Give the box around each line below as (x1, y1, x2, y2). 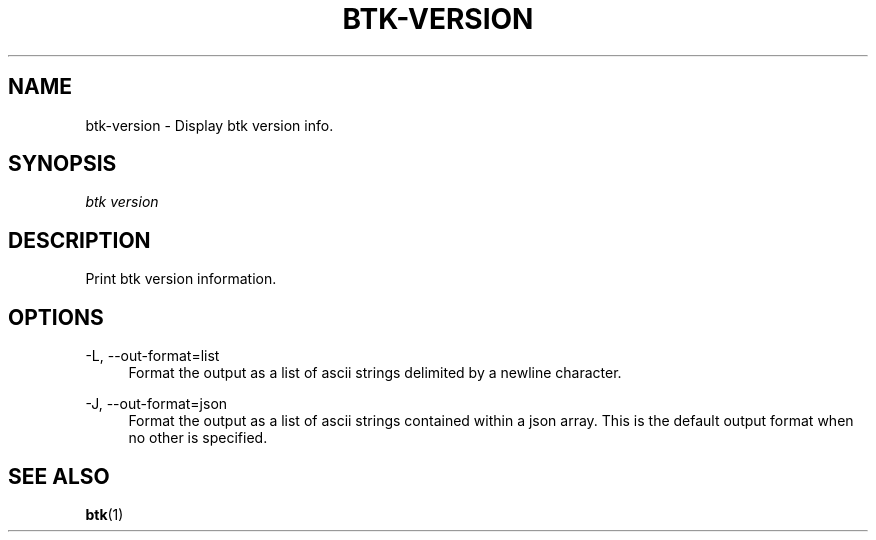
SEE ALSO (8, 463, 110, 489)
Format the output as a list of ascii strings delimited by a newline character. (128, 364, 622, 382)
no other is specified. (128, 429, 268, 447)
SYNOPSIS (8, 151, 117, 177)
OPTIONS (8, 304, 104, 330)
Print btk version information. (85, 270, 277, 288)
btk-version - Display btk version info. (85, 116, 334, 134)
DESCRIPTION (8, 227, 151, 253)
